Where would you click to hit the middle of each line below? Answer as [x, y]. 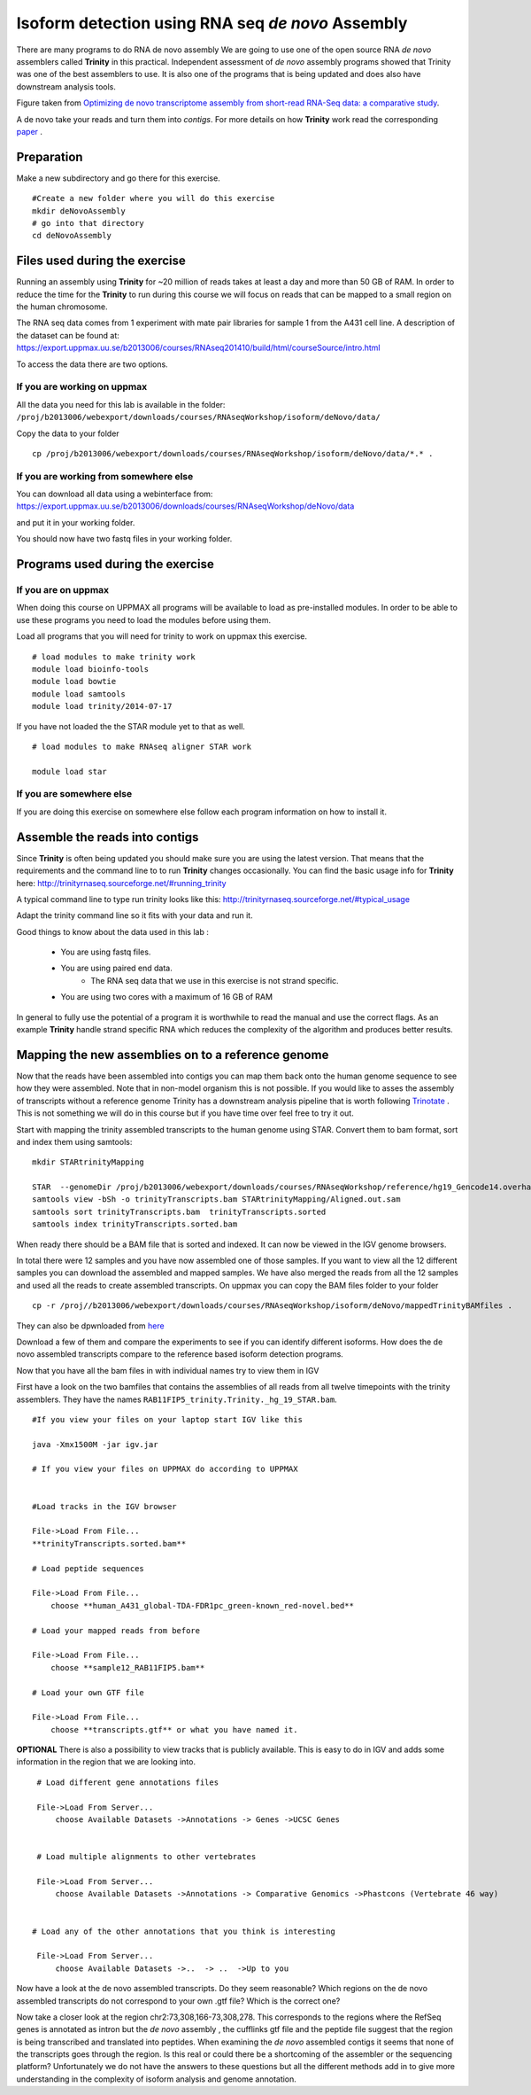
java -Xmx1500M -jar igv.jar [95, 1444]
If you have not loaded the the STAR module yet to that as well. [131, 726]
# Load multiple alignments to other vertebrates [146, 1857]
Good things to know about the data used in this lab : [113, 931]
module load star [69, 771]
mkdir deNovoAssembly [79, 211]
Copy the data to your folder [68, 433]
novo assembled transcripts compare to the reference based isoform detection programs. [180, 1354]
